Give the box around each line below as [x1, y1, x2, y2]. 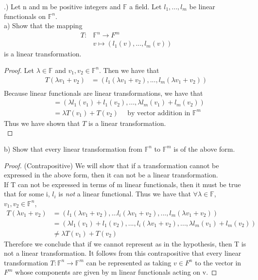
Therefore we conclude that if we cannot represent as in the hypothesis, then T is [4, 238, 246, 248]
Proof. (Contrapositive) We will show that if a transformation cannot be [4, 160, 219, 170]
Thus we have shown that [4, 118, 80, 128]
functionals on [4, 11, 46, 21]
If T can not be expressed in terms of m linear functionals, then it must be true [4, 179, 241, 189]
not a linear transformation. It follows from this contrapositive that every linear [4, 248, 241, 258]
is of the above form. [173, 143, 235, 154]
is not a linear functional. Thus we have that [58, 189, 191, 199]
